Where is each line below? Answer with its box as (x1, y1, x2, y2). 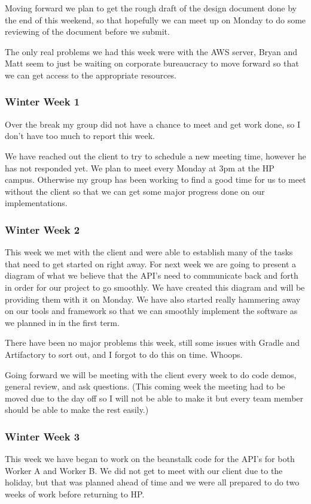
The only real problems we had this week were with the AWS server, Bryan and (5, 45, 298, 58)
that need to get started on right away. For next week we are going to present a (5, 257, 296, 270)
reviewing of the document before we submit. (5, 25, 170, 38)
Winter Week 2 (5, 222, 80, 237)
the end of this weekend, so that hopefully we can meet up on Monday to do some (5, 13, 306, 26)
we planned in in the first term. (5, 316, 120, 328)
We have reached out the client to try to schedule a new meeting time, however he (5, 149, 306, 162)
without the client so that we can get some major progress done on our (5, 185, 265, 197)
